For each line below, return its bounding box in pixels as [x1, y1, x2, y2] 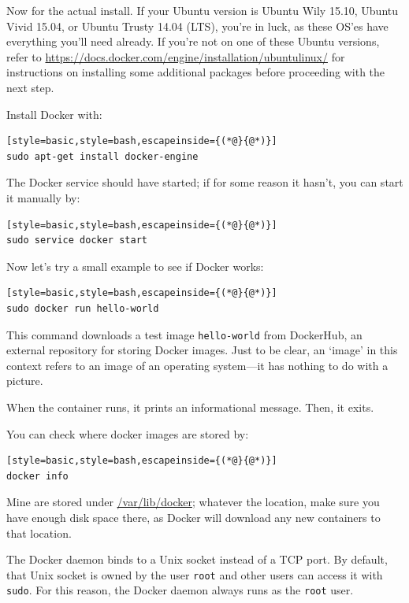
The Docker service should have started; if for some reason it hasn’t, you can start [6, 174, 403, 191]
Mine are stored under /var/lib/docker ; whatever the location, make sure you [6, 494, 380, 510]
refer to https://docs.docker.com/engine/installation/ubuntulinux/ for [6, 48, 345, 65]
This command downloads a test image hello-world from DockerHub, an [6, 326, 363, 342]
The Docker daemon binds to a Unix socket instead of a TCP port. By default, [6, 551, 388, 568]
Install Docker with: [6, 105, 102, 122]
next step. [6, 79, 54, 95]
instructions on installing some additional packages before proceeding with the [6, 64, 385, 80]
